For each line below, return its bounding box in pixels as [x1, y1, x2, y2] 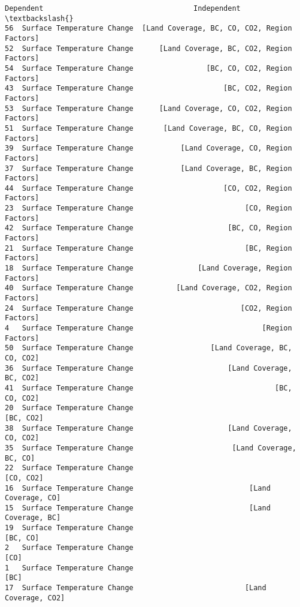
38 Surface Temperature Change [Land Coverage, [5, 423, 292, 432]
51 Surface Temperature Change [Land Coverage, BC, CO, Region [5, 124, 292, 133]
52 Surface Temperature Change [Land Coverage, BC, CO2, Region [5, 44, 292, 53]
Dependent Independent [5, 4, 241, 13]
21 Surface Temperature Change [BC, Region [5, 244, 292, 253]
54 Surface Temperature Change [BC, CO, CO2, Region [5, 64, 292, 73]
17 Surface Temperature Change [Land [5, 584, 266, 593]
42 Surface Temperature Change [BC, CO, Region [5, 224, 292, 233]
